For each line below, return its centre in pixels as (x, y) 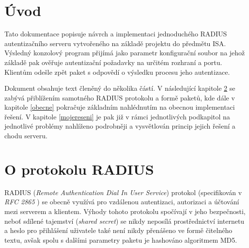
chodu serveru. (26, 136)
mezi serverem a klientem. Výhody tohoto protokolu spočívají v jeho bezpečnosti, (125, 211)
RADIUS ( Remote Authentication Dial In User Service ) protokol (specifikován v (123, 192)
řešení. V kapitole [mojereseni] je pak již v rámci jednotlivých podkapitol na (117, 116)
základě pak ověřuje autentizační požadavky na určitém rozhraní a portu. (113, 62)
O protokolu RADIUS (79, 169)
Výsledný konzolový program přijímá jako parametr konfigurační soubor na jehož (125, 53)
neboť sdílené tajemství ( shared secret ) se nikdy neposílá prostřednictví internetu (124, 221)
